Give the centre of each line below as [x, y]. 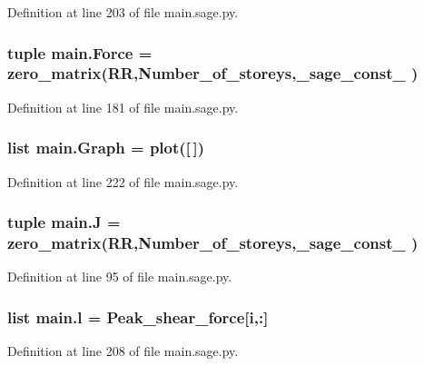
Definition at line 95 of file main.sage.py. [120, 277]
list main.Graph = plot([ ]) [106, 148]
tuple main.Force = [80, 52]
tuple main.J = [64, 222]
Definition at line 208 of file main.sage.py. [123, 351]
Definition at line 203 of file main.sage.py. [123, 12]
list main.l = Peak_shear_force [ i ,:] [138, 317]
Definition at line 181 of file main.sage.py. [123, 107]
